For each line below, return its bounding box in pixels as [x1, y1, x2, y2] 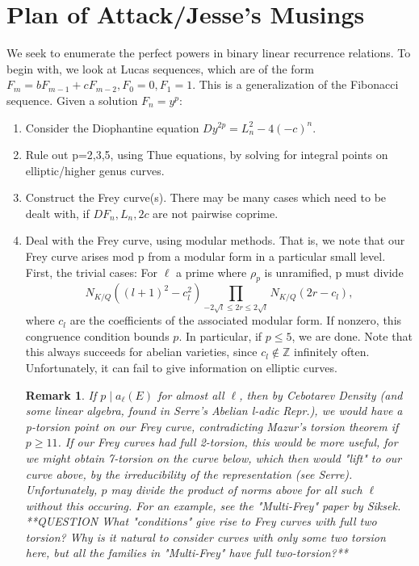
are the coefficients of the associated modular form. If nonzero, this [69, 312, 402, 329]
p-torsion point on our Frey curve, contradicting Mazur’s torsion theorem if [25, 417, 399, 434]
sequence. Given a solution [6, 91, 138, 108]
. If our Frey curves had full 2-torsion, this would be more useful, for [57, 434, 398, 451]
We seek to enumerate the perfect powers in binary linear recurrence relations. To [6, 44, 411, 61]
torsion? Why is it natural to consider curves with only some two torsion [25, 528, 386, 545]
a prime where [176, 263, 247, 280]
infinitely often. [294, 343, 370, 360]
